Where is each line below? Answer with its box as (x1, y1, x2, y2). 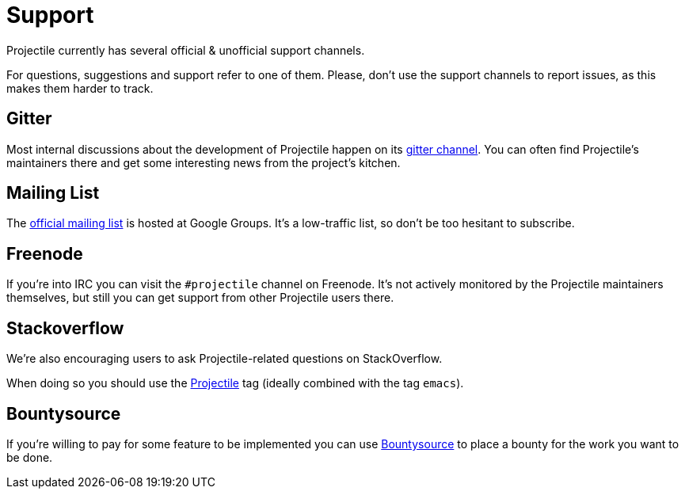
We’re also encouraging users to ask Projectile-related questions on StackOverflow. (6, 352, 443, 366)
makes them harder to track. (6, 81, 154, 95)
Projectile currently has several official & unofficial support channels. (6, 43, 365, 57)
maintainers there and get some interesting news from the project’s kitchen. (6, 155, 401, 169)
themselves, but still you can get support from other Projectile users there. (6, 291, 394, 305)
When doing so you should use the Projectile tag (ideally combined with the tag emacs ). (6, 376, 464, 390)
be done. (6, 450, 53, 464)
